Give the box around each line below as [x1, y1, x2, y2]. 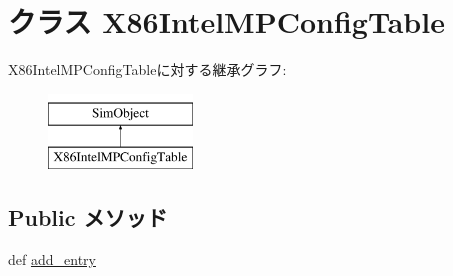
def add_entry [8, 249, 96, 270]
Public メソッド [8, 202, 168, 233]
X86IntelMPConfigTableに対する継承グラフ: [8, 59, 287, 80]
